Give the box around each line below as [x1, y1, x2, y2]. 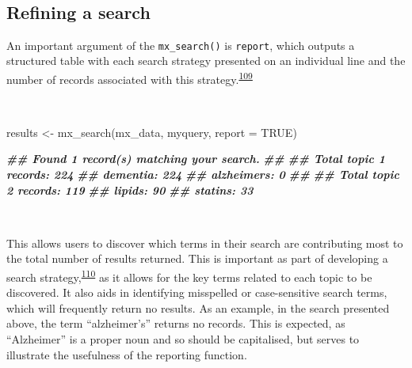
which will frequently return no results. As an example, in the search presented [6, 299, 390, 316]
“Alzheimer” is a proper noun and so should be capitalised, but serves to [6, 331, 360, 347]
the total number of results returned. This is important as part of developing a [6, 250, 388, 267]
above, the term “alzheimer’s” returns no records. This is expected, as [6, 315, 345, 332]
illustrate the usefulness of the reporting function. [6, 346, 247, 362]
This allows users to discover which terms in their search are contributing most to [6, 234, 403, 251]
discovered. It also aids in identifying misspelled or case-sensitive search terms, [6, 284, 387, 301]
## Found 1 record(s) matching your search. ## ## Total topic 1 [6, 150, 385, 167]
